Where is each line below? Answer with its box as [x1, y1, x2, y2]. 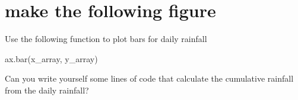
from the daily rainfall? [5, 83, 89, 96]
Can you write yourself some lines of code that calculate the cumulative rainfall [5, 72, 294, 85]
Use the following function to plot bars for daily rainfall [5, 33, 207, 45]
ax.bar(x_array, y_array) [5, 52, 98, 64]
